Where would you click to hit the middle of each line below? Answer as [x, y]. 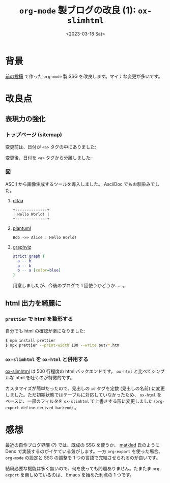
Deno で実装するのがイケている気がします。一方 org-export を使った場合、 [84, 451]
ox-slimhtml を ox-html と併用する [47, 359]
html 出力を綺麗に [34, 303]
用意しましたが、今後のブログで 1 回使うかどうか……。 [70, 286]
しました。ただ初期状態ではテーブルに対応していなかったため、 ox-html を [83, 395]
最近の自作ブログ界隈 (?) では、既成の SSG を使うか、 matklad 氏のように [83, 445]
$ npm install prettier [31, 340]
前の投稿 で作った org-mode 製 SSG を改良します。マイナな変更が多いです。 [84, 76]
